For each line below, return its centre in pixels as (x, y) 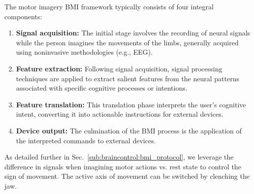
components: (23, 16)
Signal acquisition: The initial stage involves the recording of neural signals (133, 33)
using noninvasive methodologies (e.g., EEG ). (84, 52)
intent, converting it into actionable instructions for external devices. (120, 114)
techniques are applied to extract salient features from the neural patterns (128, 78)
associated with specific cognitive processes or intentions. (102, 88)
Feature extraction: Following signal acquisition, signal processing (119, 68)
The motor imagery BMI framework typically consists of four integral (109, 6)
